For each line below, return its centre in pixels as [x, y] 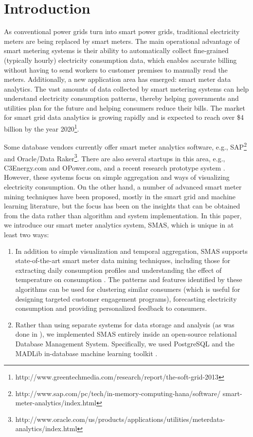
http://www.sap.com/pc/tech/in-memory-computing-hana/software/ [118, 393]
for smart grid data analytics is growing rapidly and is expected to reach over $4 [124, 117]
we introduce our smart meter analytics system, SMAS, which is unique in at [119, 225]
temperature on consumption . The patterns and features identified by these [129, 279]
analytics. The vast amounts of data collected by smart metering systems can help [126, 88]
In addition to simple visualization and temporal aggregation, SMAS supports [132, 251]
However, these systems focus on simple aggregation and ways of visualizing [117, 177]
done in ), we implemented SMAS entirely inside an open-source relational [126, 334]
